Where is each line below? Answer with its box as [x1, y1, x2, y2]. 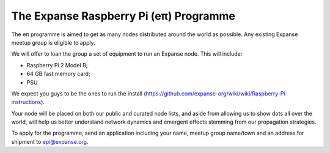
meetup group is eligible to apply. [11, 39, 95, 46]
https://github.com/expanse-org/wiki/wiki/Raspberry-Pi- [145, 89, 288, 97]
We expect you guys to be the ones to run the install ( [11, 89, 146, 97]
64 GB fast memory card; [26, 70, 91, 78]
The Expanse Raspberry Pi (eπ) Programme [11, 9, 235, 23]
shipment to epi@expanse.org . [11, 138, 89, 145]
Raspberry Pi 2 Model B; [26, 61, 88, 69]
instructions [11, 99, 42, 106]
